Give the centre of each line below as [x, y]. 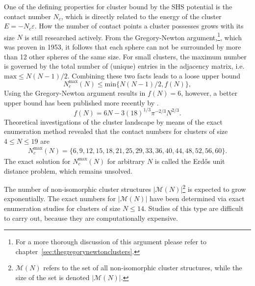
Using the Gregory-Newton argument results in [75, 92]
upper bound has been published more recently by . [81, 102]
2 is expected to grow [214, 188]
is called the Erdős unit [190, 161]
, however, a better [209, 92]
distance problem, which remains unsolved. [68, 170]
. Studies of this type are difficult [194, 208]
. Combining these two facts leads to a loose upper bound [154, 75]
